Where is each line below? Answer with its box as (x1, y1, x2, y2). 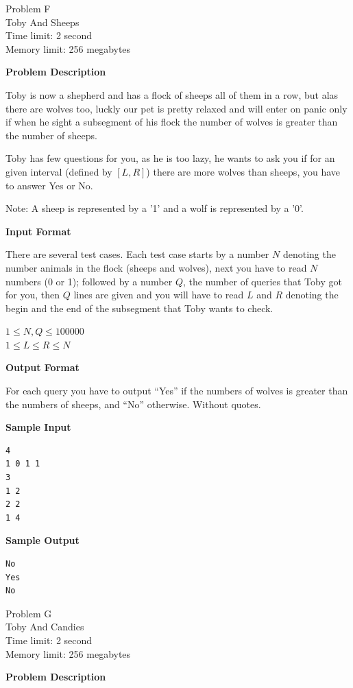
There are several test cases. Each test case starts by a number (5, 247, 269, 261)
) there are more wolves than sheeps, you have (146, 164, 340, 178)
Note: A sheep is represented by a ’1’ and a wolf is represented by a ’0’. (5, 201, 304, 215)
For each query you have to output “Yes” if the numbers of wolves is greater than (5, 383, 348, 398)
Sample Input (5, 420, 71, 434)
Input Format (5, 224, 71, 238)
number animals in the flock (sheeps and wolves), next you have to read (5, 260, 307, 274)
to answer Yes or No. (5, 178, 93, 192)
